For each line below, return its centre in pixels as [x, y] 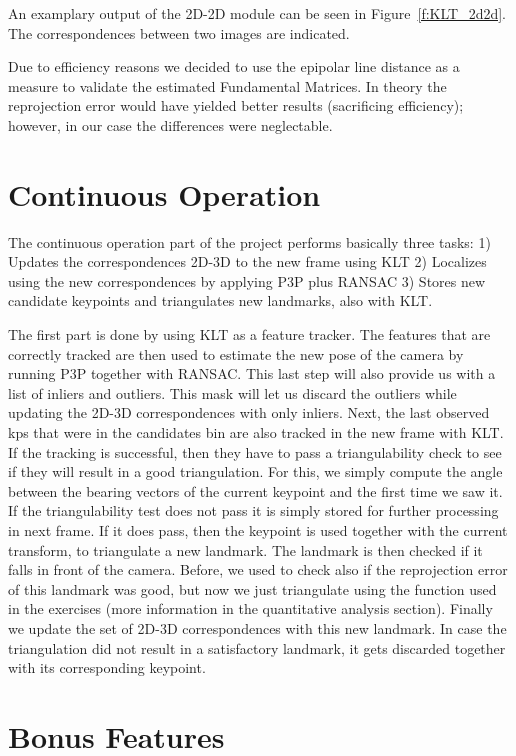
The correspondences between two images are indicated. [179, 32]
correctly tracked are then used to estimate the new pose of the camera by [236, 353]
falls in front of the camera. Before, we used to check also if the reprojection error [258, 569]
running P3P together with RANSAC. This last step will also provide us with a [252, 373]
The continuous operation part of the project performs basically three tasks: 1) [249, 241]
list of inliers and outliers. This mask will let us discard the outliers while [232, 392]
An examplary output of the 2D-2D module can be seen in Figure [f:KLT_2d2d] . [257, 13]
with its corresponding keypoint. [107, 667]
